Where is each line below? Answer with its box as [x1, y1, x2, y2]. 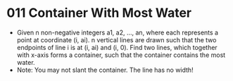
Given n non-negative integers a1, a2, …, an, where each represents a [16, 28, 219, 37]
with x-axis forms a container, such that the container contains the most [16, 51, 226, 59]
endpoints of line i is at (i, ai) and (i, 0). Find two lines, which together [16, 43, 218, 51]
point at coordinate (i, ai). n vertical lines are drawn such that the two [16, 35, 217, 44]
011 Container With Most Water [6, 5, 191, 21]
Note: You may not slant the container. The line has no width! [16, 66, 194, 74]
